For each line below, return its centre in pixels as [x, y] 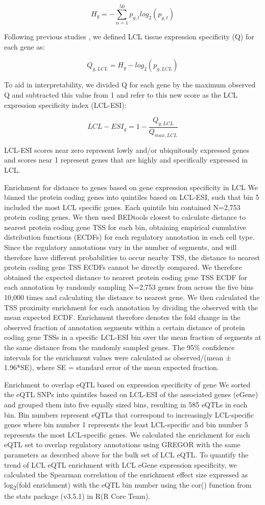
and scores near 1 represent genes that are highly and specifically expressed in [126, 160]
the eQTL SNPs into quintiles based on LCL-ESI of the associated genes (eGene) [131, 394]
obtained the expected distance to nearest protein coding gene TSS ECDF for [126, 277]
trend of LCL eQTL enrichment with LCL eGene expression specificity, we [121, 464]
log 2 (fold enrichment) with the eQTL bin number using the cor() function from [128, 485]
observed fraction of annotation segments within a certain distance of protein [125, 327]
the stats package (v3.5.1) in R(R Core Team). [77, 496]
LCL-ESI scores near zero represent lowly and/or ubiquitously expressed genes [127, 150]
